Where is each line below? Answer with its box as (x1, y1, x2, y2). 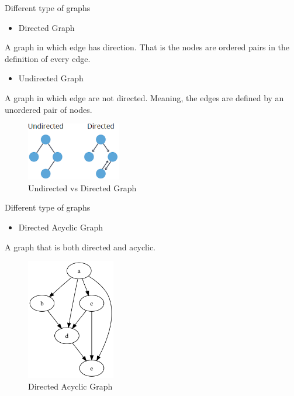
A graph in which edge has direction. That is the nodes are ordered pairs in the (5, 41, 290, 53)
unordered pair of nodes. (5, 103, 92, 115)
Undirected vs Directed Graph (28, 181, 137, 194)
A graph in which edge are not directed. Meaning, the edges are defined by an (5, 91, 284, 104)
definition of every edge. (5, 52, 91, 64)
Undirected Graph (18, 72, 84, 84)
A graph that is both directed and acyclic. (5, 240, 156, 253)
